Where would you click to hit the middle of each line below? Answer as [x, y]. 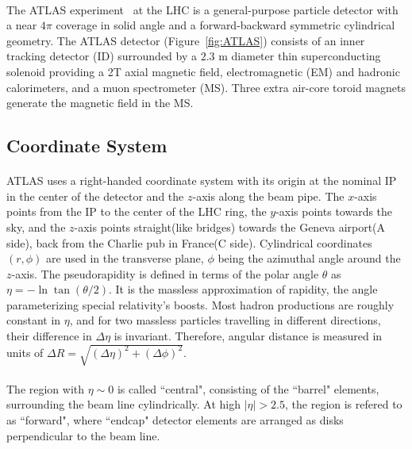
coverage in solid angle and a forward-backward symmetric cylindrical [225, 25]
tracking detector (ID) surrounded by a [102, 56]
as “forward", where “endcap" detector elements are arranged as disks [175, 419]
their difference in [49, 336]
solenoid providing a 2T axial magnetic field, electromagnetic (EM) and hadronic [203, 71]
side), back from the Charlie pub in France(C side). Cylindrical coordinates [189, 242]
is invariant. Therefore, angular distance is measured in [248, 336]
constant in [34, 320]
